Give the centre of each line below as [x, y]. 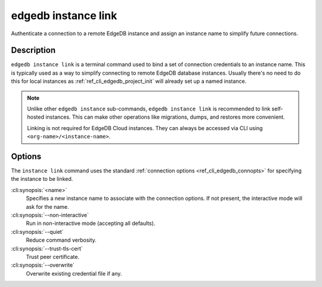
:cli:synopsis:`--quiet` [37, 232]
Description [33, 50]
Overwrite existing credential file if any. [74, 273]
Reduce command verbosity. [61, 240]
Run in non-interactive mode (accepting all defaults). [91, 223]
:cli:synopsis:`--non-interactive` [50, 215]
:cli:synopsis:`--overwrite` [43, 265]
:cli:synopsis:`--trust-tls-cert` [47, 248]
